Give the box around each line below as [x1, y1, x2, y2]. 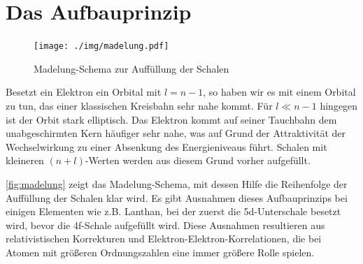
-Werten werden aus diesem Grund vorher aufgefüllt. [85, 153, 311, 168]
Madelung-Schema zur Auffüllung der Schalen [34, 61, 229, 75]
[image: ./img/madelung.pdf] [34, 41, 169, 52]
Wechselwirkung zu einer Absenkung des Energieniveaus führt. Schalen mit [6, 139, 327, 154]
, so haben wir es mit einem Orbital [203, 85, 356, 99]
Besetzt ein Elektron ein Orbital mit [6, 85, 162, 99]
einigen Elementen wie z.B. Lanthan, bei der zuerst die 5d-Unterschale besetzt [6, 204, 341, 219]
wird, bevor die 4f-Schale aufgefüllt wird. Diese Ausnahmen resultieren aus [6, 217, 325, 232]
